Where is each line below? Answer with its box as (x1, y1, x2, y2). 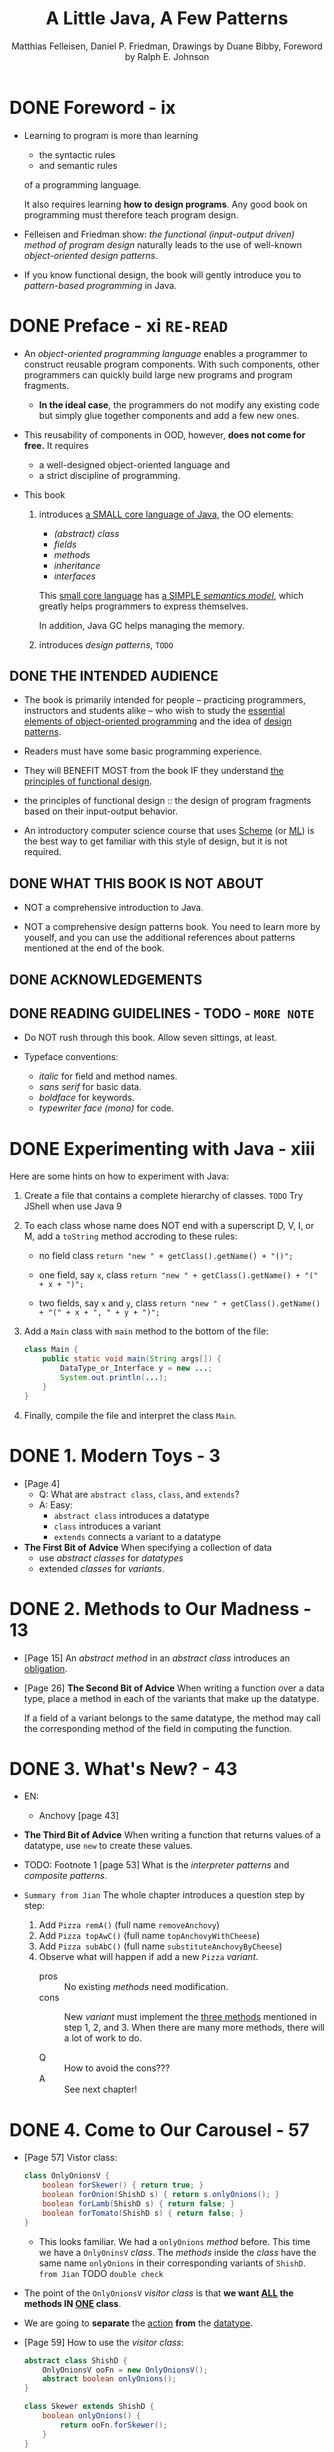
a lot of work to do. (63, 2032, 142, 2044)
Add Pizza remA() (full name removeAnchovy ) (38, 1919, 221, 1931)
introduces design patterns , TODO (38, 638, 174, 651)
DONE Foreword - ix (9, 96, 176, 119)
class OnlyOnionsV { (23, 2171, 110, 2181)
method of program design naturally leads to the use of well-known (23, 238, 302, 251)
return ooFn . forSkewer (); (60, 2420, 168, 2430)
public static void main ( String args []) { (42, 1354, 222, 1364)
